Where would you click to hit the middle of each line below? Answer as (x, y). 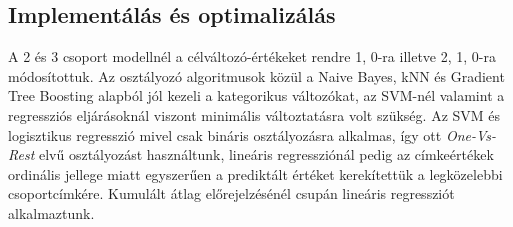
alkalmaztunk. (51, 212)
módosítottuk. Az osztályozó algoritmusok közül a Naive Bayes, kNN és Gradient (256, 75)
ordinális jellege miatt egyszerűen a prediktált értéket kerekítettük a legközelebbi (255, 173)
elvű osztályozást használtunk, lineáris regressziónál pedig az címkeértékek (266, 154)
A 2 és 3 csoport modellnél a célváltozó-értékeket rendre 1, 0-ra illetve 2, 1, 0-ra (252, 56)
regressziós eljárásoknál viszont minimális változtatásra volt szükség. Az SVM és (254, 114)
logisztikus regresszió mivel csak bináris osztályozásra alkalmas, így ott (225, 134)
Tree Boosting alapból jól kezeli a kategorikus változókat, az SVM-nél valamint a (256, 95)
